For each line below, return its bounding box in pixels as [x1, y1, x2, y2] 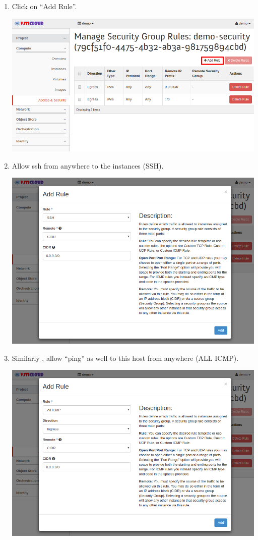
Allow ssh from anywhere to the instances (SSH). [12, 160, 164, 171]
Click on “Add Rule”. [12, 1, 77, 11]
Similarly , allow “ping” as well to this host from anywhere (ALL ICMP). [12, 352, 239, 363]
